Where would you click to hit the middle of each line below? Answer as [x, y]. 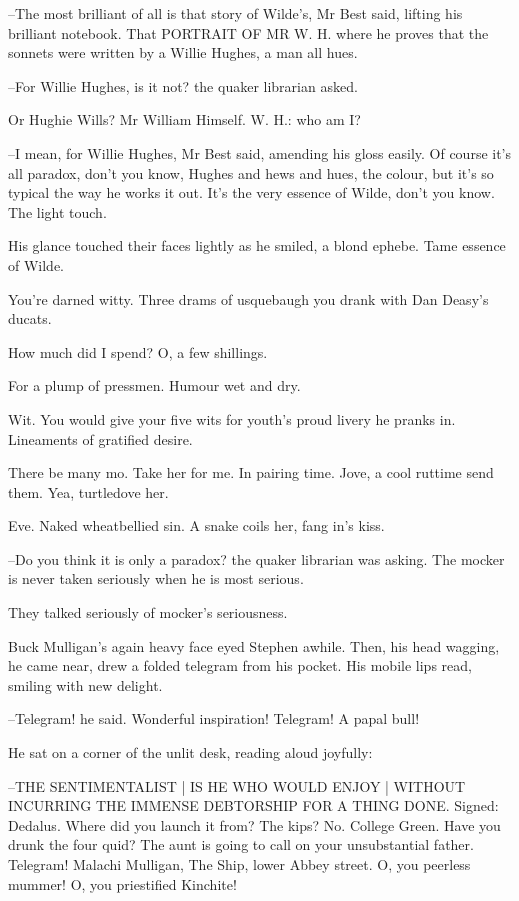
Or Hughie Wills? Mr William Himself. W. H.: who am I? [184, 119]
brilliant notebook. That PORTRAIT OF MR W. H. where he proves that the [248, 32]
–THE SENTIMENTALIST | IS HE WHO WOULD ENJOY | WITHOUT [237, 785]
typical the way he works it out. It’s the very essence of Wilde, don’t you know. [251, 192]
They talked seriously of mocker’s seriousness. [148, 612]
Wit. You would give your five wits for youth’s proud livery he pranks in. [232, 418]
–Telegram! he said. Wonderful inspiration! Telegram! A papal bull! [214, 718]
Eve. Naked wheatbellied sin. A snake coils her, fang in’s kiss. [196, 525]
